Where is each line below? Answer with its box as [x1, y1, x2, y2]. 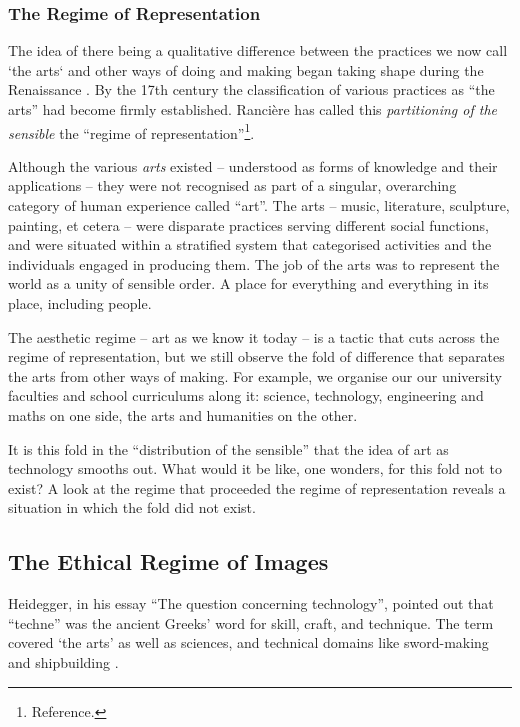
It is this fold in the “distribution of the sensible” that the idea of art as [8, 438, 449, 459]
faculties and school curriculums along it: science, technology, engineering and [8, 385, 484, 406]
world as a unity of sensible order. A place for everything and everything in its [8, 273, 489, 294]
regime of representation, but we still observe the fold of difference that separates [8, 346, 505, 367]
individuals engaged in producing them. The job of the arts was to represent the [8, 253, 500, 274]
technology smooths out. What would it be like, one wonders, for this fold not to [8, 458, 502, 479]
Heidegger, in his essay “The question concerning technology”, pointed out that [8, 593, 494, 614]
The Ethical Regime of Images [8, 546, 329, 577]
